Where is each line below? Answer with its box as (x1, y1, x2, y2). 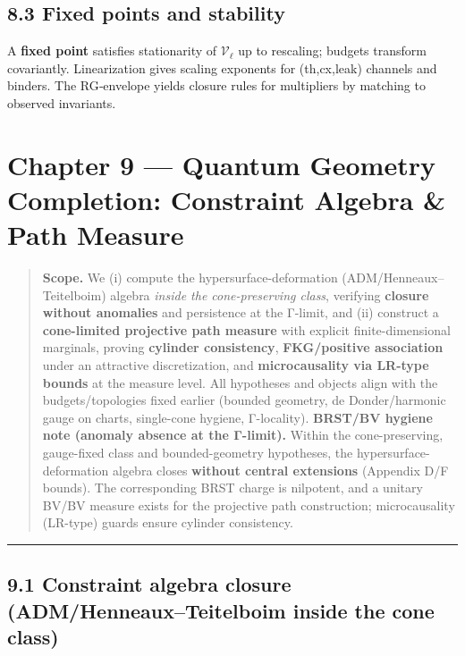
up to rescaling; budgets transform (238, 41, 427, 60)
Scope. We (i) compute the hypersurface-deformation (42, 268, 338, 287)
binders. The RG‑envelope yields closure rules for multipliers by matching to (7, 76, 426, 95)
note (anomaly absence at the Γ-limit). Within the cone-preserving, (42, 425, 444, 444)
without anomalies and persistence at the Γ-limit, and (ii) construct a (42, 303, 439, 322)
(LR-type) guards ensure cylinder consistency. (42, 513, 293, 532)
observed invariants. (7, 93, 116, 112)
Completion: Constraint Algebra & (7, 181, 446, 217)
